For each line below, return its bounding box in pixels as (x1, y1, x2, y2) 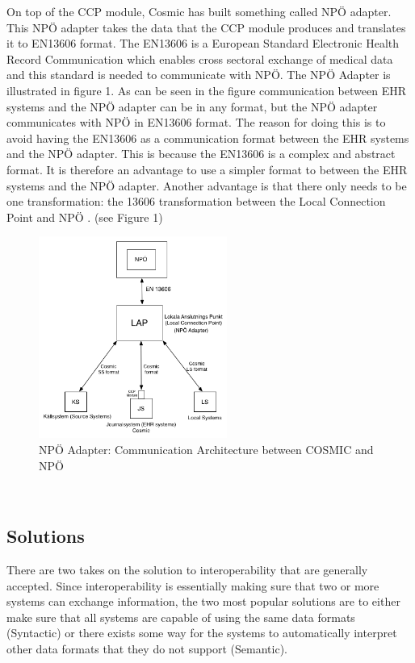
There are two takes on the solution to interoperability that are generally (6, 561, 368, 578)
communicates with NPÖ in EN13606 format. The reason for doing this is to (6, 114, 386, 131)
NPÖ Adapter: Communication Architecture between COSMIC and (39, 441, 374, 458)
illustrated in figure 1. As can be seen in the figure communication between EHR (6, 81, 406, 98)
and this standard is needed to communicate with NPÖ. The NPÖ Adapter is (6, 66, 391, 83)
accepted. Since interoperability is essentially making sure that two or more (6, 577, 379, 594)
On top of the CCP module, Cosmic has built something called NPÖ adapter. (6, 3, 392, 19)
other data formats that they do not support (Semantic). (6, 640, 287, 657)
